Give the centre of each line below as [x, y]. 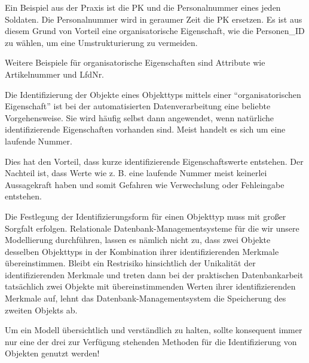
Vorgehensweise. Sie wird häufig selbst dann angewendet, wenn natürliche [139, 117]
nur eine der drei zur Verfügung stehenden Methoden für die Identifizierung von [151, 341]
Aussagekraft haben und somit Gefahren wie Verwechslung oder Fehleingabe [145, 184]
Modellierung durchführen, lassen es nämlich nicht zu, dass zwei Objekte [138, 240]
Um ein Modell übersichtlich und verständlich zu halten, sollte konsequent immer [154, 330]
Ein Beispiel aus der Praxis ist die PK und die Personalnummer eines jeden [143, 7]
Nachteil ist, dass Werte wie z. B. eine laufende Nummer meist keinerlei [136, 173]
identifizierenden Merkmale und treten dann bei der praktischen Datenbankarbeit [154, 274]
